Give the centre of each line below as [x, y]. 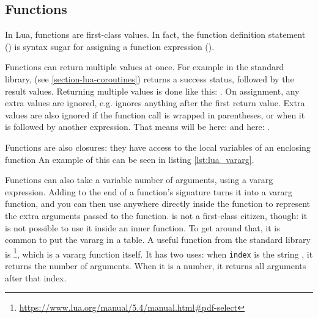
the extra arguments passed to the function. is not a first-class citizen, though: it [156, 215]
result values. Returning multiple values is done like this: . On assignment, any [152, 91]
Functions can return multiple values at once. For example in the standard [145, 67]
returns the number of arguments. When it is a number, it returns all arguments [156, 266]
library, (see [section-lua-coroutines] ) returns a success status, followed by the [150, 78]
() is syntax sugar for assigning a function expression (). [110, 46]
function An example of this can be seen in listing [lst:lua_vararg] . [130, 159]
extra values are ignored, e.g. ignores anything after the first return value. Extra [155, 103]
